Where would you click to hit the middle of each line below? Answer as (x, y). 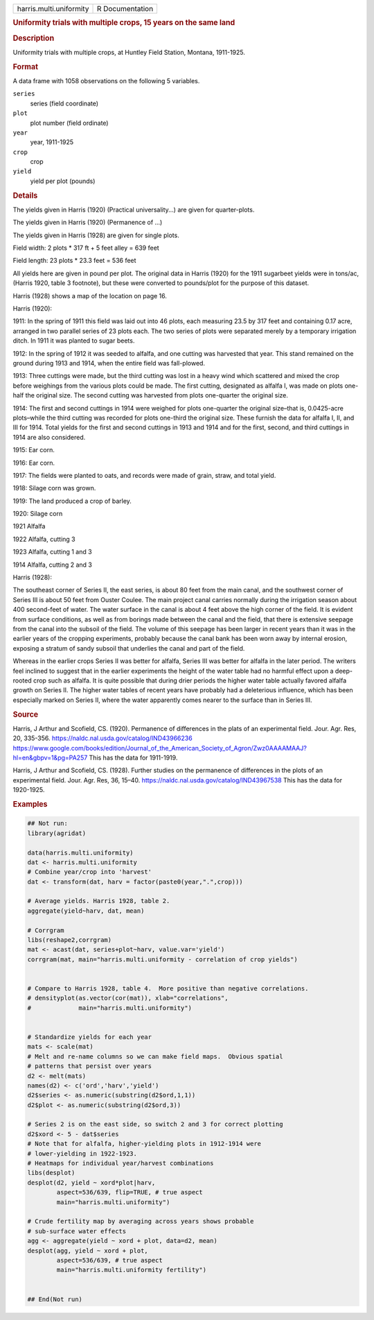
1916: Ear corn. (34, 463)
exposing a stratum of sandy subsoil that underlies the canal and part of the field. (129, 648)
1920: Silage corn (38, 514)
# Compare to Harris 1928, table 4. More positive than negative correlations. (168, 988)
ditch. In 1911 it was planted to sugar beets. (74, 341)
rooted (23, 680)
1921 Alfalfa (29, 526)
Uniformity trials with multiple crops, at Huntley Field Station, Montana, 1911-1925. (129, 52)
